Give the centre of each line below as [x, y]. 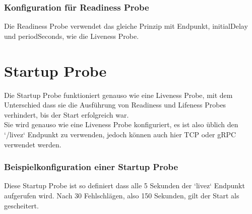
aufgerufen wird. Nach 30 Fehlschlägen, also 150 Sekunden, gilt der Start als [122, 195]
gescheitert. [21, 205]
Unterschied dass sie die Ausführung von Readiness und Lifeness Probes [115, 105]
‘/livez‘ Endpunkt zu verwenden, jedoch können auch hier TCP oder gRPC [120, 134]
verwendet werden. [33, 144]
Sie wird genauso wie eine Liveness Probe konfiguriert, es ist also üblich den [121, 124]
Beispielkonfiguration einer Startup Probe [91, 167]
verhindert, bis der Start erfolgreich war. [67, 114]
